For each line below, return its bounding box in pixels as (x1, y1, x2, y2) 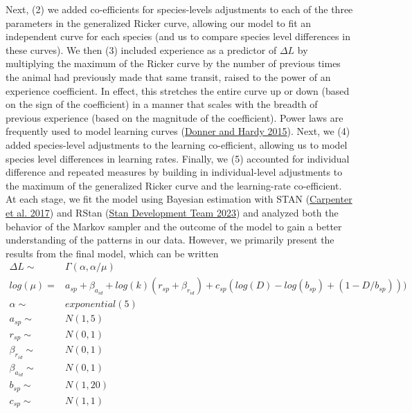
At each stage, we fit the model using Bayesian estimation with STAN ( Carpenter (6, 192, 352, 206)
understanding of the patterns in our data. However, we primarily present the (6, 232, 334, 247)
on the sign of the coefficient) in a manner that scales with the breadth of (6, 97, 318, 111)
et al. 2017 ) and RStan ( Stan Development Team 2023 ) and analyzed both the (6, 205, 339, 219)
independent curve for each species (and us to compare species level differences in (6, 29, 350, 44)
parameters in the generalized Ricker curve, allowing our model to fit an (6, 15, 312, 30)
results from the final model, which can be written (6, 246, 219, 260)
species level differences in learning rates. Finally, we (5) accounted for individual (6, 151, 350, 165)
